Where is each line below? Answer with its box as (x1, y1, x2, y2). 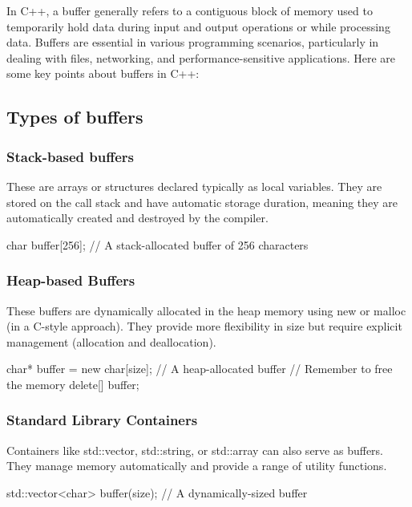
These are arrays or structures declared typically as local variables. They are (6, 177, 382, 194)
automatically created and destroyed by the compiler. (6, 209, 269, 226)
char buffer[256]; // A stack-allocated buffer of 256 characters (6, 236, 309, 253)
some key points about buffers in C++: (6, 65, 200, 82)
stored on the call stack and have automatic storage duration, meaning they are (6, 193, 398, 210)
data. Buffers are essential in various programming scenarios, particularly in (6, 34, 379, 51)
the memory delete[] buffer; (6, 375, 139, 392)
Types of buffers (6, 104, 143, 129)
